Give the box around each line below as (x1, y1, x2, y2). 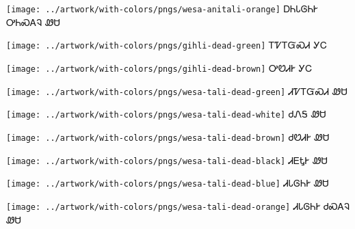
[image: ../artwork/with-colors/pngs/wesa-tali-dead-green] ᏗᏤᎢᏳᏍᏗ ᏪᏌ (6, 83, 347, 98)
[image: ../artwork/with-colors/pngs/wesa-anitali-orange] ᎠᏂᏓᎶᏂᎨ (6, 1, 318, 15)
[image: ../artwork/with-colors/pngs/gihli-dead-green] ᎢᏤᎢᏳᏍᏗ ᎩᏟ (6, 38, 327, 52)
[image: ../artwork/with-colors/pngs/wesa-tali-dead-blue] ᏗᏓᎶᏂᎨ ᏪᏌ (6, 176, 329, 190)
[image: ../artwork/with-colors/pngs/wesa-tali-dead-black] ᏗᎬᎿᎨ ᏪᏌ (6, 152, 328, 167)
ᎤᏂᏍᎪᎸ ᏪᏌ (6, 14, 60, 29)
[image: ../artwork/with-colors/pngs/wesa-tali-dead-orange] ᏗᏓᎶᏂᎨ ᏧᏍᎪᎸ (6, 198, 350, 213)
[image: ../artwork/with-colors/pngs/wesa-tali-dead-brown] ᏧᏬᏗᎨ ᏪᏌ (6, 129, 330, 144)
